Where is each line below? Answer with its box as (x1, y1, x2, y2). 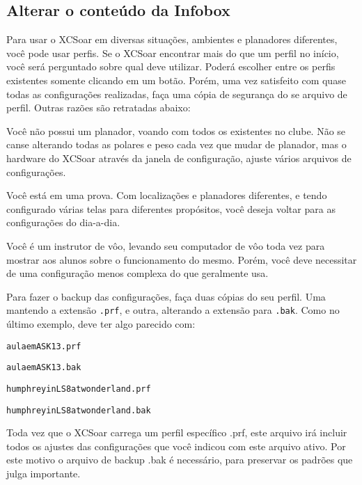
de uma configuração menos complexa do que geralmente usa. (6, 266, 269, 280)
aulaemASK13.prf (6, 341, 81, 351)
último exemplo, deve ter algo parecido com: (6, 316, 196, 331)
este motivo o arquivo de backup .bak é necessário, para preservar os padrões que (6, 452, 353, 467)
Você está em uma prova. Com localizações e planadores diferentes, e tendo (6, 188, 327, 202)
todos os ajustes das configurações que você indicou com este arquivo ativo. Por (6, 438, 346, 453)
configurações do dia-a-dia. (6, 215, 120, 230)
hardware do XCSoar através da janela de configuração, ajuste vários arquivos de (6, 150, 352, 165)
